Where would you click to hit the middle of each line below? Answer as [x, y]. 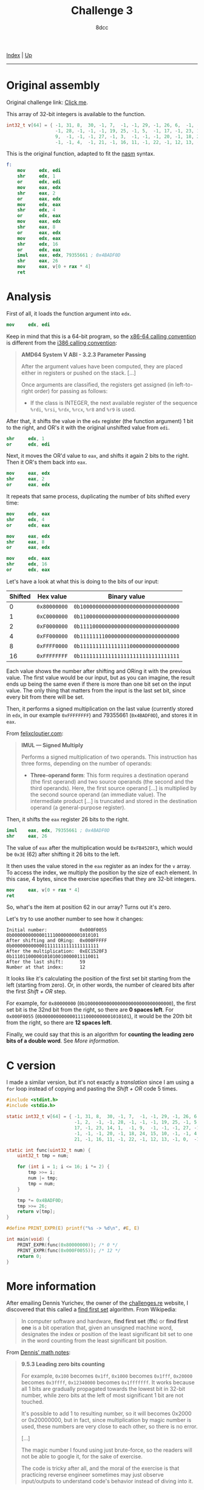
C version [31, 1065]
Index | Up [19, 55]
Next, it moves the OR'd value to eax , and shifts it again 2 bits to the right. [98, 456]
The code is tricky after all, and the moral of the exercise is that [100, 1468]
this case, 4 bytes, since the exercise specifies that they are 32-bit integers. [101, 878]
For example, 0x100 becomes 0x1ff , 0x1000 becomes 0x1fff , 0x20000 [107, 1376]
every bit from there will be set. [45, 697]
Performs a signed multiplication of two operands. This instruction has [109, 757]
